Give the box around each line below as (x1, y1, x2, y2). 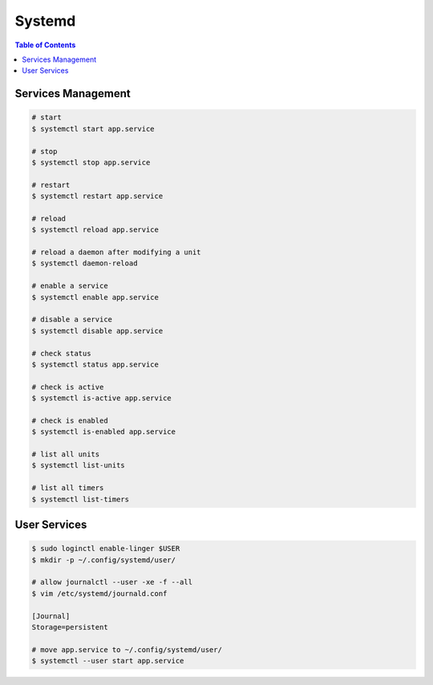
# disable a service (31, 315, 112, 324)
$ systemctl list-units (31, 461, 126, 470)
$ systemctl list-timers (31, 494, 130, 504)
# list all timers (31, 484, 104, 492)
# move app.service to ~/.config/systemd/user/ (31, 645, 222, 654)
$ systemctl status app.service (31, 359, 160, 369)
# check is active (31, 382, 104, 391)
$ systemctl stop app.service (31, 157, 151, 167)
